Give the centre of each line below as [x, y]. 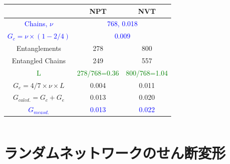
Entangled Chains [39, 60]
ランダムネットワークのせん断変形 [115, 152]
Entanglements [39, 48]
